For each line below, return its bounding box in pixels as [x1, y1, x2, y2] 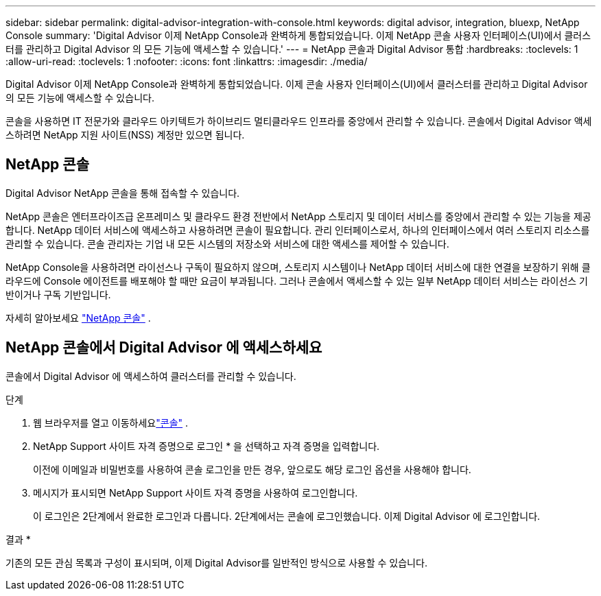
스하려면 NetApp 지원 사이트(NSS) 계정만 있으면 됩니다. [5, 129, 245, 141]
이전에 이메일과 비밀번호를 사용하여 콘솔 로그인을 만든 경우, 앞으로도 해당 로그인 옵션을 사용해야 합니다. [33, 463, 471, 475]
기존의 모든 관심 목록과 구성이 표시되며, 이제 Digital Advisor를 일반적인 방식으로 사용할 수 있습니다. [5, 556, 427, 569]
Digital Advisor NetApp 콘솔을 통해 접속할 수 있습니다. [5, 187, 240, 199]
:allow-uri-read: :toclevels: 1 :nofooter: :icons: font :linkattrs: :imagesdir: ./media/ [5, 56, 368, 67]
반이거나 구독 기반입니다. [5, 288, 111, 300]
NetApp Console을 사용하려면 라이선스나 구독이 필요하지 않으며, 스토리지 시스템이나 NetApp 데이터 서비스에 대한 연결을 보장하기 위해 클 [5, 261, 591, 273]
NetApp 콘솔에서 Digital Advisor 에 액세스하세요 [5, 339, 322, 357]
